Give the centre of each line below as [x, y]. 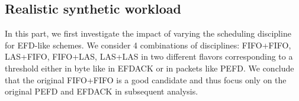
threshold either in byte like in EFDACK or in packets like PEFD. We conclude [149, 68]
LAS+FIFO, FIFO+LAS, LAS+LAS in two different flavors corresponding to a [149, 56]
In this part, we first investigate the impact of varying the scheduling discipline [148, 33]
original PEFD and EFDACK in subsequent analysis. [102, 91]
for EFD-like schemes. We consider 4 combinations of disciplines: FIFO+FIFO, [148, 45]
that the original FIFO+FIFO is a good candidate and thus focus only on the [146, 79]
